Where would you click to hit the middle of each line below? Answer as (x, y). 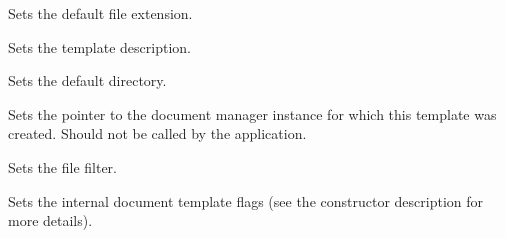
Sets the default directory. (87, 80)
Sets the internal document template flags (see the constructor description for (246, 200)
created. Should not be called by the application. (157, 133)
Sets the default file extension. (100, 13)
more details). (50, 220)
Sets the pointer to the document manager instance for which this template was (252, 113)
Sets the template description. (99, 46)
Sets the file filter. (63, 166)
